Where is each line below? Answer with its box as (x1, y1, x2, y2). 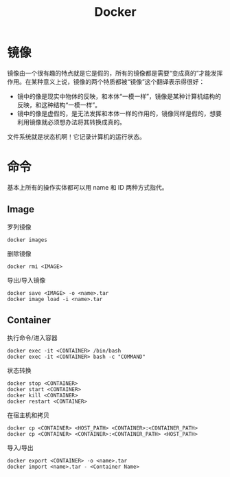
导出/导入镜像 (7, 276, 46, 284)
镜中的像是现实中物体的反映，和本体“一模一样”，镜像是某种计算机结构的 (16, 92, 222, 100)
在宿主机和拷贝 (7, 410, 49, 419)
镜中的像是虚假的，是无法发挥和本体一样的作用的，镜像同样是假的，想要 (16, 109, 222, 118)
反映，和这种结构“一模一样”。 (16, 100, 102, 109)
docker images (7, 236, 48, 243)
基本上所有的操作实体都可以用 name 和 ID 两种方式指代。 (7, 183, 168, 191)
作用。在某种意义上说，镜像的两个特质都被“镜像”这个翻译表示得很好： (7, 77, 205, 86)
